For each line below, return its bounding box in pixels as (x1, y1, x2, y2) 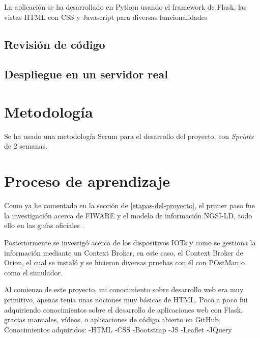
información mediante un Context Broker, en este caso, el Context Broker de (4, 247, 243, 258)
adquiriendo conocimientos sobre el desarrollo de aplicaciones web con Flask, (4, 304, 243, 315)
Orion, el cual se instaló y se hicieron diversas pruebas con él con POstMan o (4, 257, 245, 268)
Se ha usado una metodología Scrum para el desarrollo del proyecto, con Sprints (4, 130, 254, 141)
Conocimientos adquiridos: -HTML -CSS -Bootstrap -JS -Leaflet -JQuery (4, 324, 232, 334)
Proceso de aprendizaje (4, 171, 170, 191)
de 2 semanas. (4, 140, 47, 151)
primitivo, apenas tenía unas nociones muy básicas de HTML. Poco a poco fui (4, 294, 248, 304)
